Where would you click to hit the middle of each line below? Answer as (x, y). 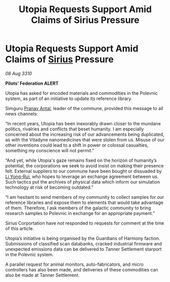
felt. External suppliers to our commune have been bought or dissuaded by (83, 171)
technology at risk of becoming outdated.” (49, 187)
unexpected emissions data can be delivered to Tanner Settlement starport (83, 249)
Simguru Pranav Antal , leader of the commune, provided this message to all (84, 108)
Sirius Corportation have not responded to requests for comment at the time (85, 223)
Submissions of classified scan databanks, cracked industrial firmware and (84, 243)
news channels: (22, 114)
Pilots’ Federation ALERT (32, 83)
